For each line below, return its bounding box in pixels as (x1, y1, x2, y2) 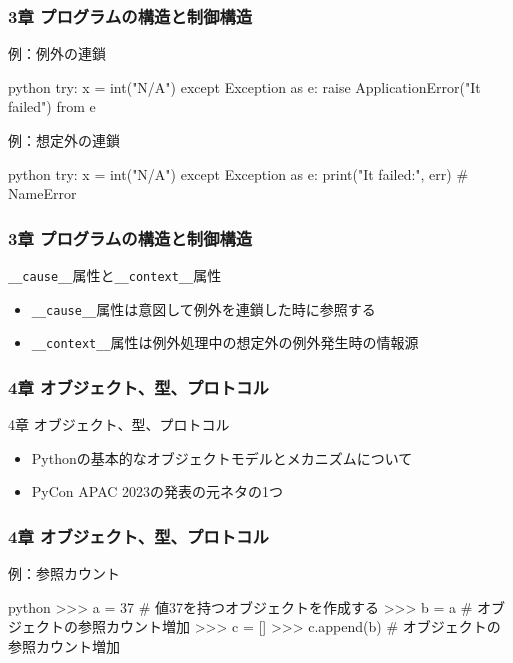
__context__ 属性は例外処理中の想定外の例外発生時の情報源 (31, 332, 419, 353)
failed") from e (8, 96, 96, 117)
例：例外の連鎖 (8, 43, 106, 64)
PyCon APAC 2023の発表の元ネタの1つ (31, 481, 284, 502)
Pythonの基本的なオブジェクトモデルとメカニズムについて (31, 447, 413, 468)
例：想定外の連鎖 (8, 130, 120, 150)
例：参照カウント (8, 563, 120, 584)
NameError (8, 183, 77, 204)
